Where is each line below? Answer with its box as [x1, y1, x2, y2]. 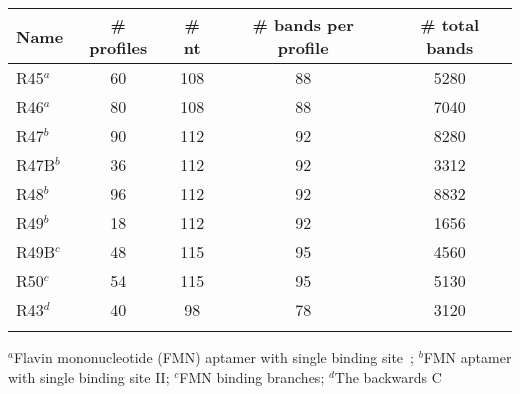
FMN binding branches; [179, 366, 325, 387]
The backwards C [334, 366, 442, 387]
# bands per [252, 13, 354, 36]
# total [420, 13, 480, 36]
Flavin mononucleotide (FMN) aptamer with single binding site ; [13, 347, 414, 367]
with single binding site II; [8, 366, 170, 387]
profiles [89, 36, 148, 59]
